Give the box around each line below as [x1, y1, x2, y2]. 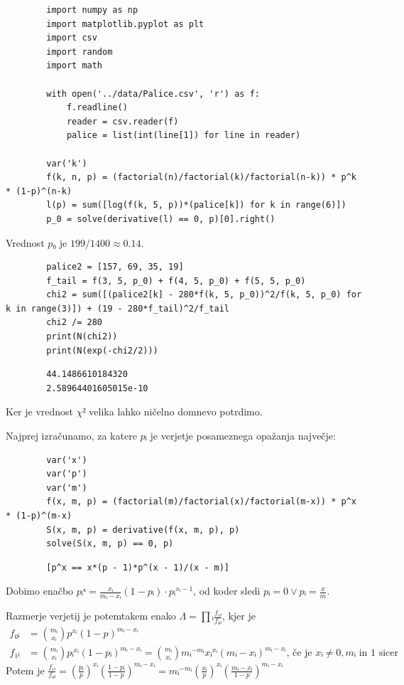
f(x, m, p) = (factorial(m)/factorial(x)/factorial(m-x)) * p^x [46, 497, 356, 507]
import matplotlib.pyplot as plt [46, 18, 204, 29]
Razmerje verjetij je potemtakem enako [6, 608, 176, 623]
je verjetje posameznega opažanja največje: [150, 428, 336, 443]
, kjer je [222, 608, 256, 623]
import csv [46, 33, 97, 43]
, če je [286, 648, 312, 659]
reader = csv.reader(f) [66, 116, 179, 127]
